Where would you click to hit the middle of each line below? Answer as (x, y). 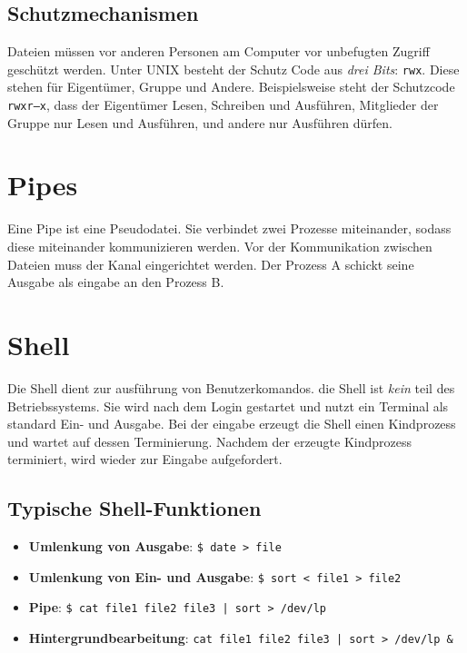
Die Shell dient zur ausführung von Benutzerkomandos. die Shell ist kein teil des (231, 387)
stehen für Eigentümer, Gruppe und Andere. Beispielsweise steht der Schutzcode (231, 87)
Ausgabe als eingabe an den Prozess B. (116, 282)
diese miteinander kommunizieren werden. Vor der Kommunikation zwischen (220, 247)
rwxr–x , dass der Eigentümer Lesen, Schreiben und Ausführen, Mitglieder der (223, 105)
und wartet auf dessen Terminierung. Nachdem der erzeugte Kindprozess (210, 441)
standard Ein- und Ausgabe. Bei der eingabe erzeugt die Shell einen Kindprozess (232, 424)
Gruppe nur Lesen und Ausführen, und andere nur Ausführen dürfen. (200, 122)
